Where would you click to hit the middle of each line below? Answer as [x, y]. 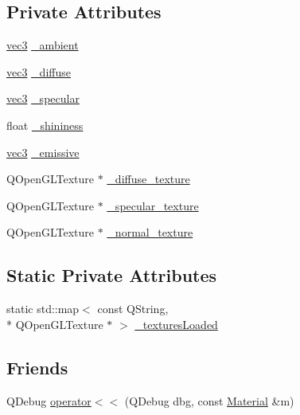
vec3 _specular [43, 98]
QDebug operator [49, 400]
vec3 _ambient [43, 45]
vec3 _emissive [43, 152]
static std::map [43, 309]
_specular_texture [153, 205]
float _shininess [45, 125]
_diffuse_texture [148, 179]
